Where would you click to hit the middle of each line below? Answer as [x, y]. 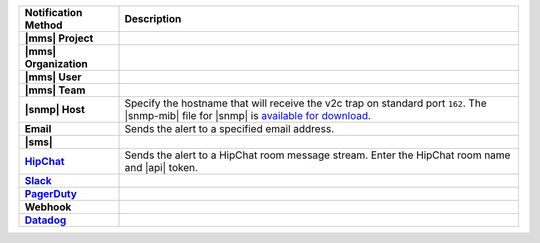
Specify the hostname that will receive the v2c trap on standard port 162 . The [305, 103]
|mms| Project [59, 38]
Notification [53, 12]
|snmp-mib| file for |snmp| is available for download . [248, 115]
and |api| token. [161, 167]
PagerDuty [50, 193]
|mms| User [53, 77]
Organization [56, 63]
